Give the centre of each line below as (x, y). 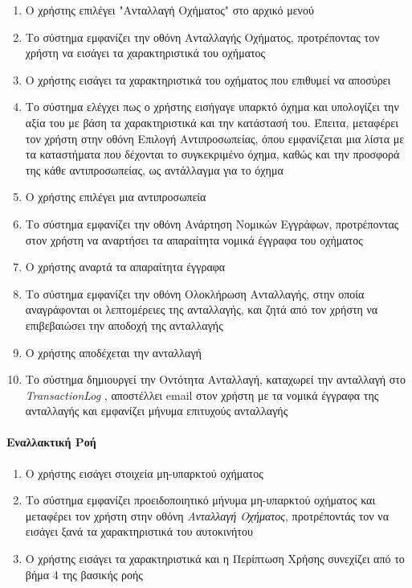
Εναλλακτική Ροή (51, 442)
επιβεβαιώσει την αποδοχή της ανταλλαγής (124, 325)
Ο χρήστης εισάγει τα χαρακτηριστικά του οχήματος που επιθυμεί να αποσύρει (208, 79)
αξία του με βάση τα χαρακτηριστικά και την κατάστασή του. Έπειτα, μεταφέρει (212, 122)
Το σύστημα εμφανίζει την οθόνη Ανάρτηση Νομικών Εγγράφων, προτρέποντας (212, 223)
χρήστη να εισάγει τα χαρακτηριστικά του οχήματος (145, 53)
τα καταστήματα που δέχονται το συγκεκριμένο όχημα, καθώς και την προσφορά (212, 154)
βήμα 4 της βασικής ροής (84, 574)
